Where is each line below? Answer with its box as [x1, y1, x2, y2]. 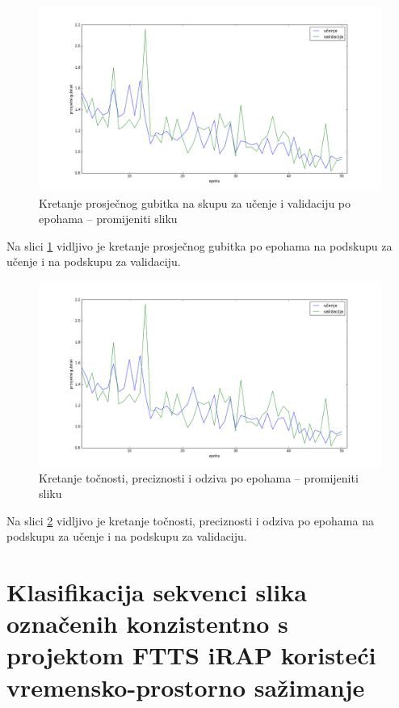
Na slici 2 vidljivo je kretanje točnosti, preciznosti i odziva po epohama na [6, 512, 374, 529]
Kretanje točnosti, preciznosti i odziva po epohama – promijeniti [39, 469, 359, 486]
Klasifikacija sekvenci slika [6, 575, 307, 609]
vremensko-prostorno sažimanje [6, 670, 365, 703]
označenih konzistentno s [6, 607, 288, 640]
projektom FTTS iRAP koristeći [6, 638, 376, 672]
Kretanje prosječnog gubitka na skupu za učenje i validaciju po [39, 194, 351, 211]
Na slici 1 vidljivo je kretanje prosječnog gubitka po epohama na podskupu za [6, 237, 393, 254]
